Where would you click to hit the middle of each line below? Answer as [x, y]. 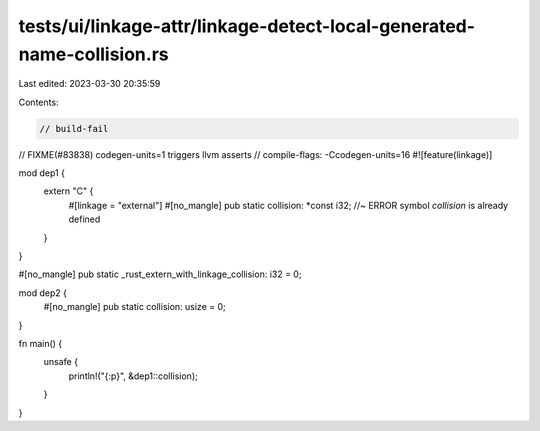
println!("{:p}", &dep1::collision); [133, 376]
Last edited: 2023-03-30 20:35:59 [89, 84]
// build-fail [74, 128]
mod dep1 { [41, 173]
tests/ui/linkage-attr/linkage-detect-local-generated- [246, 26]
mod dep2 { [42, 292]
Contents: [38, 102]
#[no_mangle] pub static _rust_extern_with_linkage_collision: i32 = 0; [160, 274]
